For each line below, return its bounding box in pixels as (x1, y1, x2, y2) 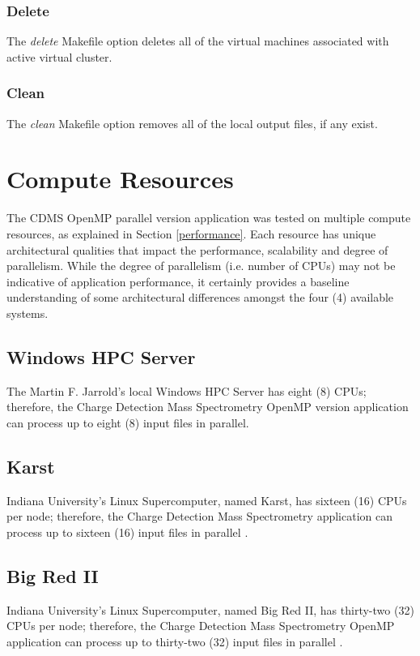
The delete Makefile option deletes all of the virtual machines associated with (6, 32, 389, 49)
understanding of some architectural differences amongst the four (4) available (6, 289, 394, 306)
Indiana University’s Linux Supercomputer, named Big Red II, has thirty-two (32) (6, 601, 414, 618)
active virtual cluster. (6, 48, 112, 65)
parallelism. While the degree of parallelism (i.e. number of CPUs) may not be (6, 257, 396, 274)
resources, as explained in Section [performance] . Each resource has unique (6, 225, 376, 242)
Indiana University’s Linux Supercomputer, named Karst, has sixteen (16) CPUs (6, 491, 407, 508)
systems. (6, 304, 49, 321)
